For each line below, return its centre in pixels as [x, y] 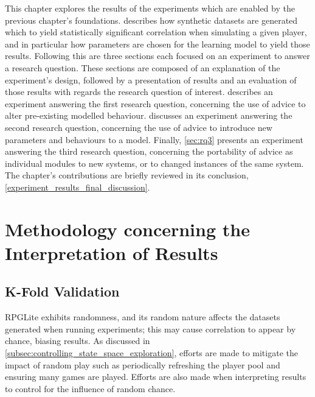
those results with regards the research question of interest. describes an [139, 92]
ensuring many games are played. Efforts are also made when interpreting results [156, 377]
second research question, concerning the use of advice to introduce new [139, 127]
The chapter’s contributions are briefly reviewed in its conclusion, [127, 175]
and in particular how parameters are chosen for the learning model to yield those [157, 44]
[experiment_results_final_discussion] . [78, 187]
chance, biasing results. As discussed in [78, 341]
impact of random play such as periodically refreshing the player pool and [143, 364]
